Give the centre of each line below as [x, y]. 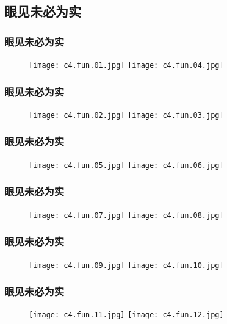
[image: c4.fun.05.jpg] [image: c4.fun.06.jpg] [126, 165]
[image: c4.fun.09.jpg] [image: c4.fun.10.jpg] [126, 265]
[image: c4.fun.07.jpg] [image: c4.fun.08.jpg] [126, 215]
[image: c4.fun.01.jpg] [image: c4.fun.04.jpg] [126, 65]
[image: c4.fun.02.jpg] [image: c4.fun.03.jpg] [126, 115]
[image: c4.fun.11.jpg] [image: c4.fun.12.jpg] [126, 315]
